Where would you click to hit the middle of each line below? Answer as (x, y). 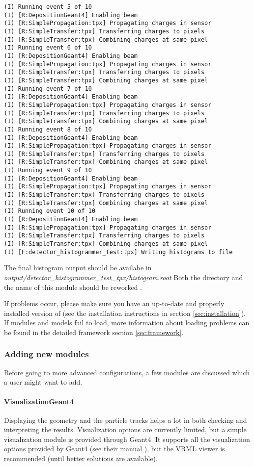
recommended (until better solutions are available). (81, 458)
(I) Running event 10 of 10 (50, 211)
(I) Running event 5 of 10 (48, 7)
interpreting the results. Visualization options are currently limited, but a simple (125, 429)
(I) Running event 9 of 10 (48, 170)
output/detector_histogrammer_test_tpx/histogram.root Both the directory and (124, 277)
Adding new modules (46, 354)
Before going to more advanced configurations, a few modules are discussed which (127, 372)
